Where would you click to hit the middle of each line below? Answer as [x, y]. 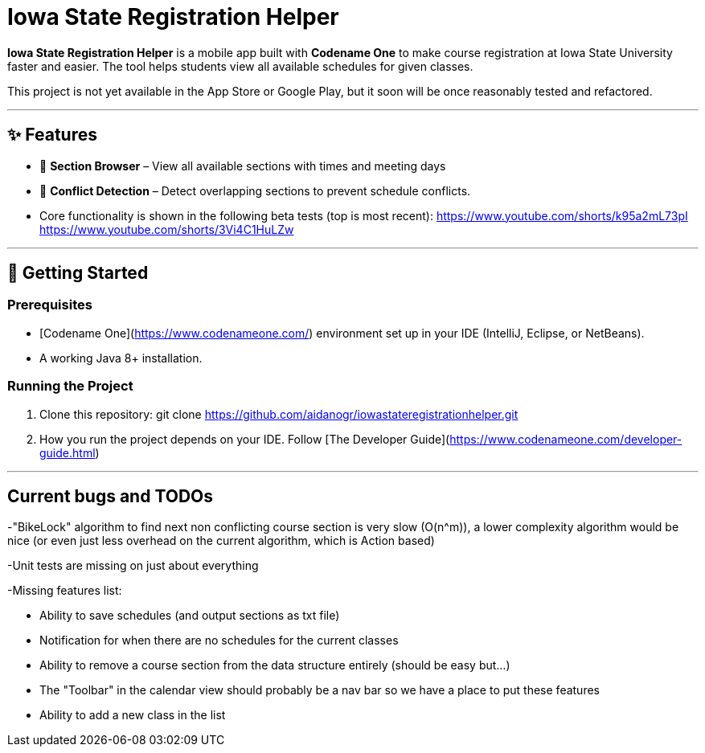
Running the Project [70, 386]
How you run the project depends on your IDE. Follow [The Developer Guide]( [245, 439]
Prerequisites [50, 305]
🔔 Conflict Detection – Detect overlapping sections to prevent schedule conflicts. [255, 190]
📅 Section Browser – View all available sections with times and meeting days [243, 166]
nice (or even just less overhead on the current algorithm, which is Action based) [221, 541]
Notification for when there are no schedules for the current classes [219, 640]
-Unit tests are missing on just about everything [133, 566]
